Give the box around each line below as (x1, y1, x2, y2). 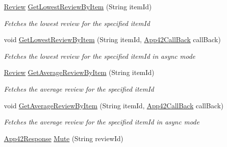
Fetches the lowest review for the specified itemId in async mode (4, 50, 196, 61)
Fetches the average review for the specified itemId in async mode (4, 117, 200, 127)
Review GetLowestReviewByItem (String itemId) (4, 1, 152, 11)
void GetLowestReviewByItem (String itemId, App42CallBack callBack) (4, 34, 221, 45)
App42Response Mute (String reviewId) (4, 133, 124, 143)
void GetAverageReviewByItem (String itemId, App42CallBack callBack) (4, 100, 224, 110)
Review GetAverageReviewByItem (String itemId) (4, 67, 154, 77)
